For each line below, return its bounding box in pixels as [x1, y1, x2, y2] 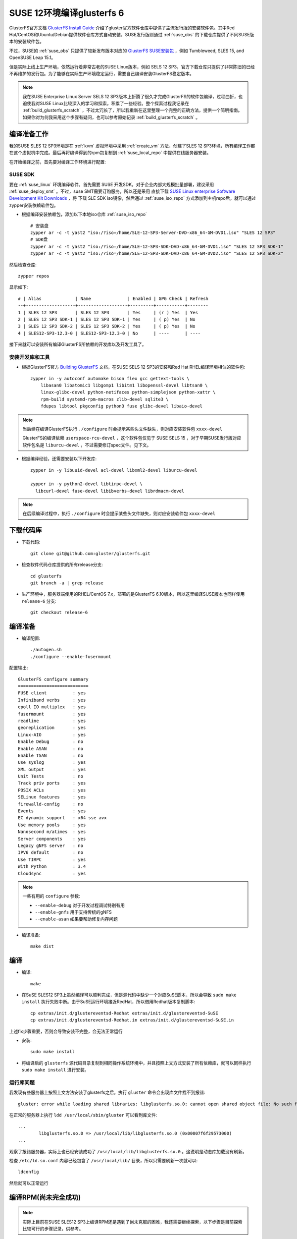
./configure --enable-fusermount [30, 654, 111, 659]
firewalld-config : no [18, 801, 84, 807]
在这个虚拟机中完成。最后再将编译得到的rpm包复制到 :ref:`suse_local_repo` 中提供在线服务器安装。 [9, 150, 211, 156]
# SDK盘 [30, 237, 48, 242]
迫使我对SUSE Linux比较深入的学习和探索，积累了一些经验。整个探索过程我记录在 [22, 101, 190, 107]
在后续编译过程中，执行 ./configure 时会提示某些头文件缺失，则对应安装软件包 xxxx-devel [22, 510, 215, 516]
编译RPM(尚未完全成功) [9, 1193, 81, 1201]
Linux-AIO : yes [18, 732, 86, 737]
